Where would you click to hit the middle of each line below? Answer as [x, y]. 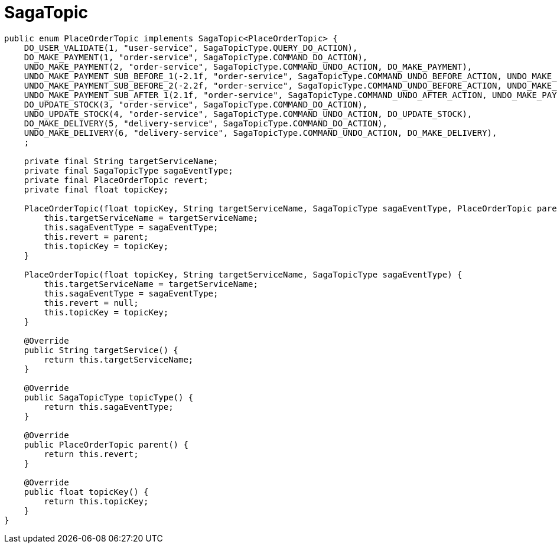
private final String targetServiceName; [121, 161]
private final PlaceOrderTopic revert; [116, 180]
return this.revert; [91, 454]
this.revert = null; [91, 303]
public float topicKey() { [86, 492]
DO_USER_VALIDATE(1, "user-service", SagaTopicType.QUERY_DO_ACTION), [191, 48]
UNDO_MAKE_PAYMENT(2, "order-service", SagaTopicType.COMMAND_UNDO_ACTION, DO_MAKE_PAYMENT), [248, 66]
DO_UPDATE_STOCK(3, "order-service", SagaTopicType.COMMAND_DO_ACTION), [196, 104]
